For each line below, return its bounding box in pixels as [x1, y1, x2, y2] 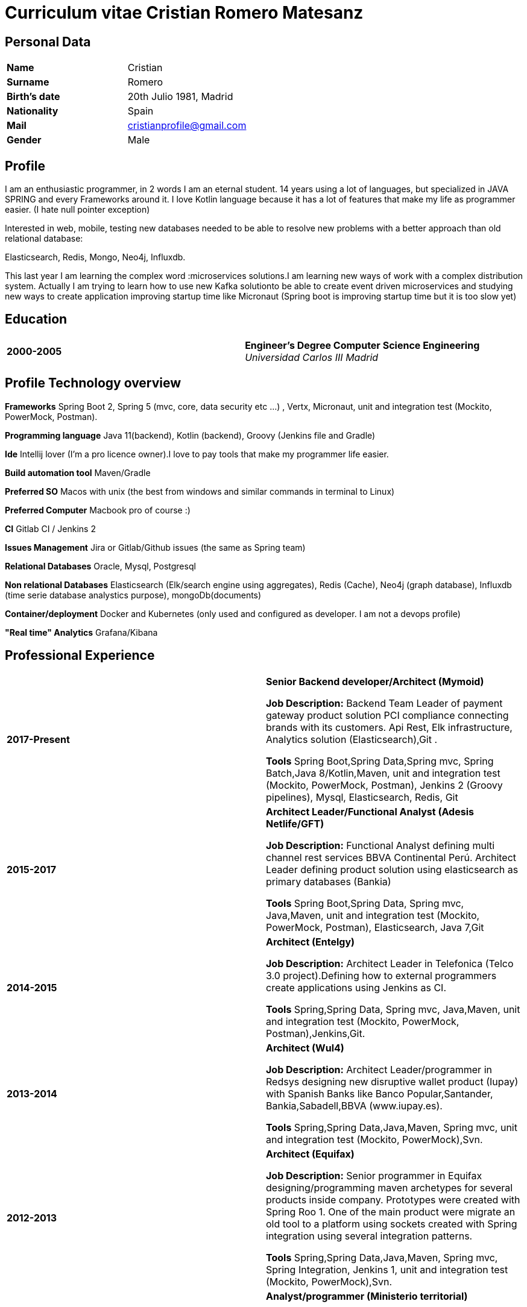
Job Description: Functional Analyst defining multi [266, 839, 495, 851]
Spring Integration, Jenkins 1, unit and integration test [266, 1263, 508, 1276]
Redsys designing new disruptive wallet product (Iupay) [266, 1075, 519, 1088]
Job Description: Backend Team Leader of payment [266, 697, 503, 709]
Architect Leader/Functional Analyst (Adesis [266, 805, 474, 818]
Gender [7, 134, 42, 146]
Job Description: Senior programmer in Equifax [266, 1169, 482, 1182]
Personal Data [5, 34, 91, 49]
